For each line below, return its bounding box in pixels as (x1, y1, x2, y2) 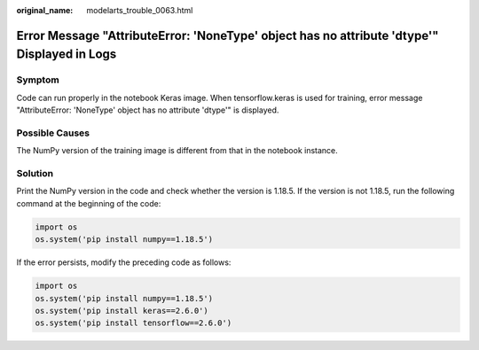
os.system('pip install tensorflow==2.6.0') (35, 318, 232, 328)
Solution (16, 167, 54, 180)
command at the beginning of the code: (16, 198, 161, 208)
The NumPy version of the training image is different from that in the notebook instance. (16, 145, 339, 156)
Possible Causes (16, 127, 90, 139)
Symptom (16, 74, 59, 86)
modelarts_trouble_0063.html (86, 5, 193, 15)
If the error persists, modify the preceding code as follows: (16, 257, 232, 268)
